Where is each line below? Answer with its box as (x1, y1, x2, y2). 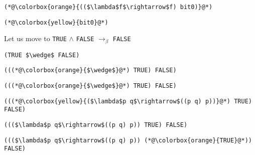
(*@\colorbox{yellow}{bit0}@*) (4, 19, 108, 26)
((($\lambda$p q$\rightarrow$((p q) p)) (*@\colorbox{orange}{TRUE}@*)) (4, 136, 252, 144)
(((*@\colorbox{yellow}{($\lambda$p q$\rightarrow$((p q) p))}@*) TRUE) (4, 97, 252, 105)
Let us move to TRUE (4, 33, 67, 44)
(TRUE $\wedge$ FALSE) (4, 51, 80, 59)
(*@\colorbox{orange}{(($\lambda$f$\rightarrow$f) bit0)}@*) (4, 4, 213, 11)
